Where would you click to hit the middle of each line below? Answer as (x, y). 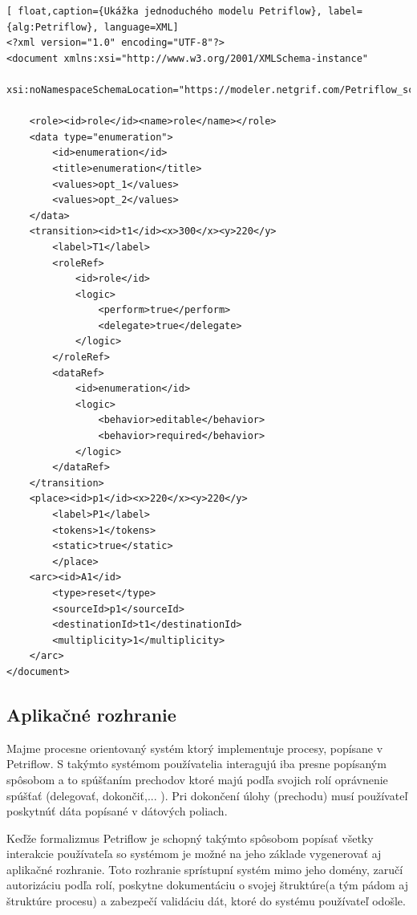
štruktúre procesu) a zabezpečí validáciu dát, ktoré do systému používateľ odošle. (206, 901)
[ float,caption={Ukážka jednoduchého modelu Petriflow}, (164, 11)
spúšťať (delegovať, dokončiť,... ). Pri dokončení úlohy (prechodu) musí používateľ (207, 795)
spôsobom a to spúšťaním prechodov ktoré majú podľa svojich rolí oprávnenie (197, 779)
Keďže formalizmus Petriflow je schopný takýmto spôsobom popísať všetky (190, 838)
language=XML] (141, 27)
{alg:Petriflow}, (53, 27)
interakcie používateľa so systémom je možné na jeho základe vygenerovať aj (194, 854)
